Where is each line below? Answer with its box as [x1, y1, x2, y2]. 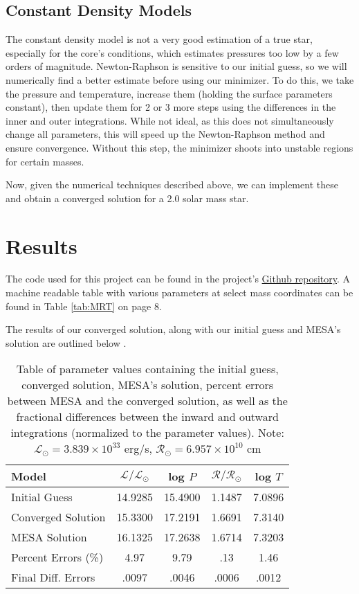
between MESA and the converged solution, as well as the [7, 393, 288, 409]
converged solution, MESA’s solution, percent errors [21, 377, 274, 393]
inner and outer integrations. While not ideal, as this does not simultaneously [6, 113, 334, 127]
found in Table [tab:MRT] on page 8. [6, 298, 162, 313]
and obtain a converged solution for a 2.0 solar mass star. [6, 190, 249, 205]
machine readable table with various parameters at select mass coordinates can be [6, 285, 353, 300]
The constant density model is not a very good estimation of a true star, [6, 32, 313, 46]
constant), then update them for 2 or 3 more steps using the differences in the [6, 100, 336, 114]
